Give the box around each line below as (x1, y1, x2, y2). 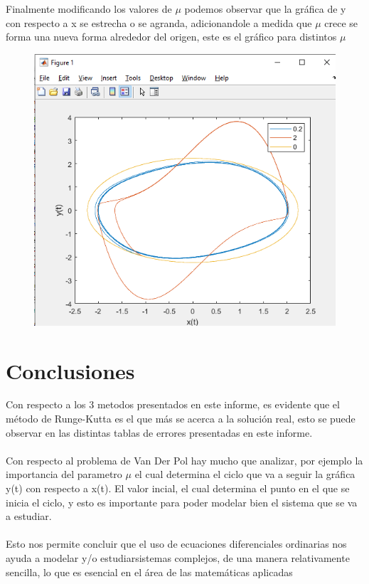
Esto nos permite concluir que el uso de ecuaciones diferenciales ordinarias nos (6, 536, 347, 551)
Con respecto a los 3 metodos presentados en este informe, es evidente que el (6, 397, 340, 412)
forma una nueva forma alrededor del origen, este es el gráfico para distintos (6, 29, 337, 44)
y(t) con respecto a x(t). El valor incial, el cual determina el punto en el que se (6, 481, 350, 496)
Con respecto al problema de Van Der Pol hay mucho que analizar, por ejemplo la (6, 452, 363, 467)
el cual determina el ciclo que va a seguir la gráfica (134, 467, 355, 482)
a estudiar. (6, 509, 52, 524)
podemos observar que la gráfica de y (184, 1, 346, 16)
